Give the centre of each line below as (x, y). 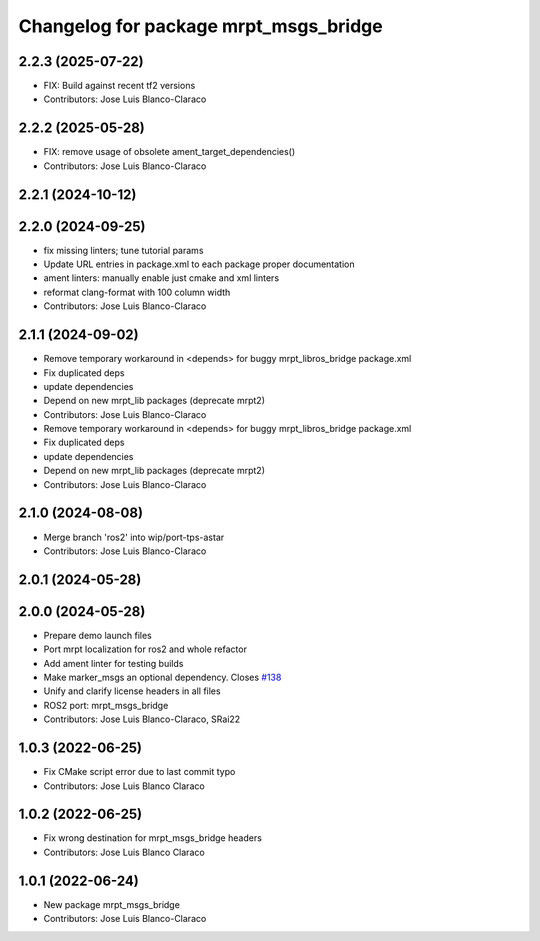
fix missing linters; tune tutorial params (123, 250)
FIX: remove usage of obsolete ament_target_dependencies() (169, 152)
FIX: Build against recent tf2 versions (119, 86)
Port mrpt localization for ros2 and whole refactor (145, 649)
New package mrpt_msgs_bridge (111, 904)
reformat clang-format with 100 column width (137, 292)
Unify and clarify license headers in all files (132, 691)
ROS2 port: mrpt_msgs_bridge (106, 705)
